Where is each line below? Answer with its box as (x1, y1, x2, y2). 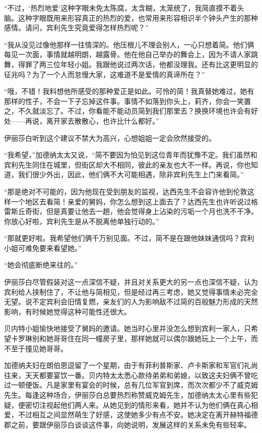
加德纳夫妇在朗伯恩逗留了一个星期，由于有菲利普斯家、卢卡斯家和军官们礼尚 (4, 360, 258, 370)
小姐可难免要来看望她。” (4, 242, 82, 253)
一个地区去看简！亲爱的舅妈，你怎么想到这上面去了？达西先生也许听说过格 (11, 196, 258, 206)
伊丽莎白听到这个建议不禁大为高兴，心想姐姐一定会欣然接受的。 (4, 132, 216, 143)
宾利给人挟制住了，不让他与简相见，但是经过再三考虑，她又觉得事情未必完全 (4, 286, 258, 297)
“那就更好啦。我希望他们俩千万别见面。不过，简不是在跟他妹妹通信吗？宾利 (4, 233, 254, 243)
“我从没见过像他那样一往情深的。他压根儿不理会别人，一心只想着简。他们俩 (4, 39, 254, 49)
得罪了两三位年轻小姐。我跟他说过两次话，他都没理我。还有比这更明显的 (18, 59, 258, 69)
